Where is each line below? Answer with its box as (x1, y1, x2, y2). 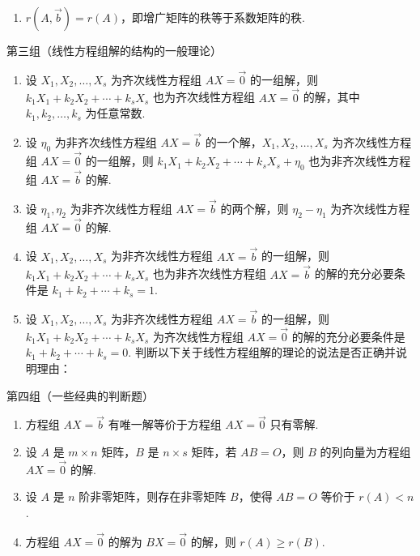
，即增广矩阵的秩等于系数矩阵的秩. (121, 9, 305, 25)
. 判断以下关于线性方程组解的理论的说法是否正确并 (128, 344, 396, 361)
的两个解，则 (220, 199, 289, 216)
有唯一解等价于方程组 (108, 416, 222, 433)
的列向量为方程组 (320, 443, 411, 460)
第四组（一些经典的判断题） (6, 387, 154, 404)
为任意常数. (85, 105, 146, 122)
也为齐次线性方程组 (152, 88, 255, 105)
